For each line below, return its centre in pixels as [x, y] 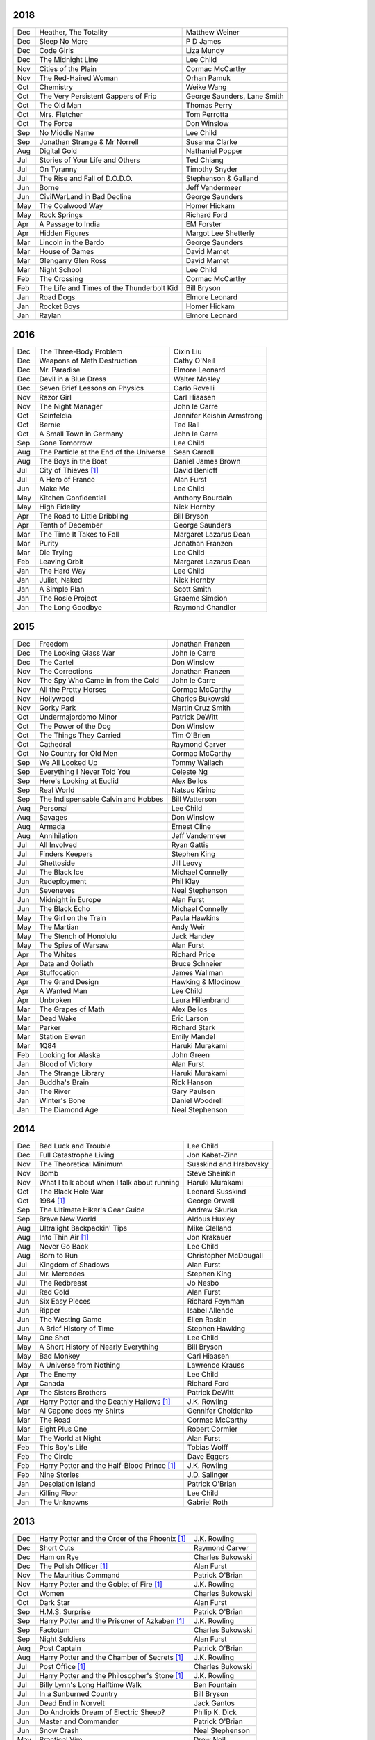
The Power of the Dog [75, 726]
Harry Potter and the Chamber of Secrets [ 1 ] [111, 1657]
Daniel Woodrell [197, 1100]
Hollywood [57, 698]
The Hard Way [62, 571]
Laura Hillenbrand [200, 1000]
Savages [53, 817]
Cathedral [55, 744]
